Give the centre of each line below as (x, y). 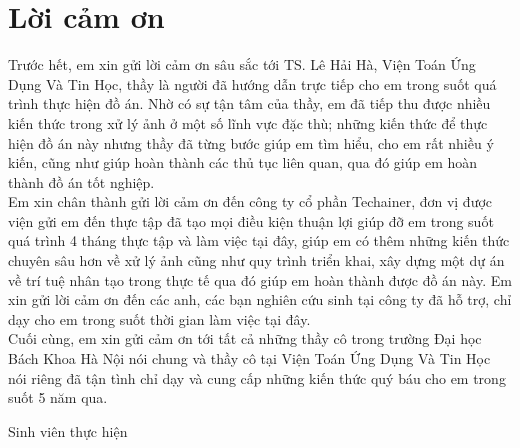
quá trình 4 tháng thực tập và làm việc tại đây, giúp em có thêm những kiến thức (259, 240)
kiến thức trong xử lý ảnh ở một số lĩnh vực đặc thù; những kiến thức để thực (248, 122)
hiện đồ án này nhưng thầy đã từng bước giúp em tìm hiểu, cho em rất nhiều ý (251, 142)
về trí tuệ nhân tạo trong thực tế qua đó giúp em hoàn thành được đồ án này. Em (260, 279)
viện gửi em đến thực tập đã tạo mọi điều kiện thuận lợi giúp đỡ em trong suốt (251, 220)
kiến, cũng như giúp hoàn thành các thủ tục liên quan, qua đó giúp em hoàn (243, 162)
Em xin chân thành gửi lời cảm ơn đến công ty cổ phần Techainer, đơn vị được (250, 201)
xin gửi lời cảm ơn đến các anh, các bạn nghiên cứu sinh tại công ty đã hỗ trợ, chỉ (260, 299)
